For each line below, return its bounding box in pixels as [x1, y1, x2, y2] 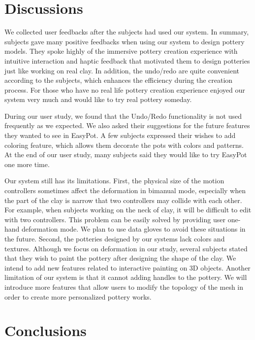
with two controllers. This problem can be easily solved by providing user [4, 214, 225, 224]
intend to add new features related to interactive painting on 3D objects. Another [4, 262, 251, 272]
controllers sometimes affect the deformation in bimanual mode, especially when [4, 185, 246, 196]
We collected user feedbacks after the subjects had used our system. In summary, [4, 27, 249, 37]
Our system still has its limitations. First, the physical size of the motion [4, 175, 224, 186]
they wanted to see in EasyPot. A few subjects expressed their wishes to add [4, 130, 236, 140]
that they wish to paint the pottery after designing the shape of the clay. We [4, 253, 236, 263]
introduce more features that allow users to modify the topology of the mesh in [4, 281, 244, 292]
